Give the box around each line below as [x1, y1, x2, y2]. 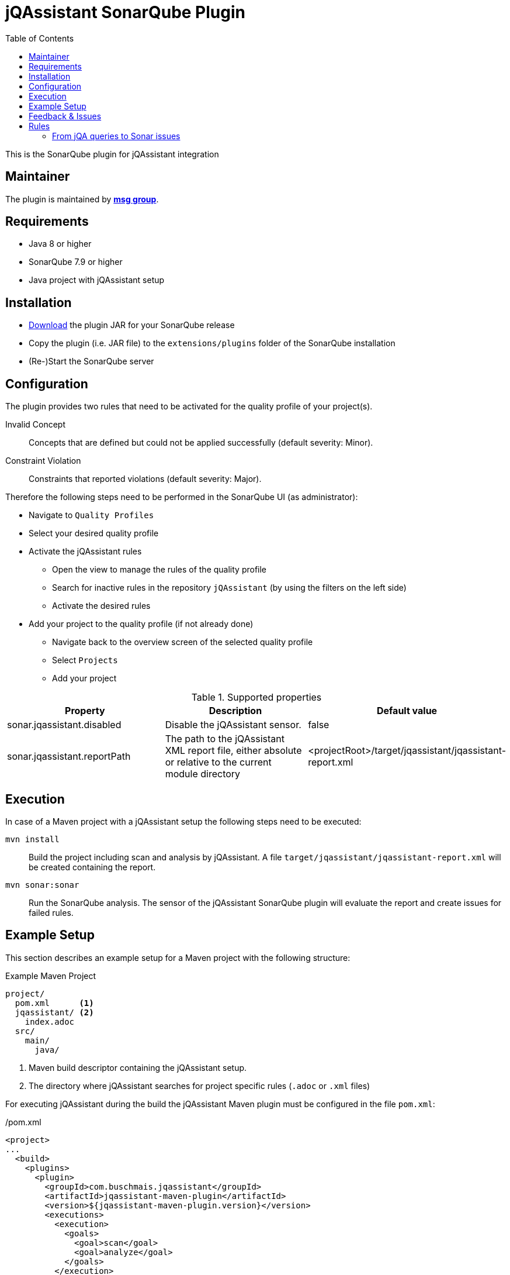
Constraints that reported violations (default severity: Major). [29, 474, 262, 484]
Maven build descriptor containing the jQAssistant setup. [29, 1062, 247, 1073]
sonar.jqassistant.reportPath [7, 750, 131, 763]
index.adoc [25, 1016, 75, 1026]
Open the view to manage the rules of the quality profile [52, 564, 267, 575]
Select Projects [52, 655, 118, 666]
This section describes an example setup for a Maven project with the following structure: [5, 952, 351, 963]
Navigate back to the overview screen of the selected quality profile [52, 637, 313, 647]
